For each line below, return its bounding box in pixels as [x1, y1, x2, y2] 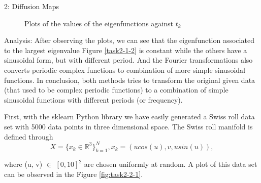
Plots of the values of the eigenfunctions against [24, 18, 173, 28]
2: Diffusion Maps [4, 1, 59, 11]
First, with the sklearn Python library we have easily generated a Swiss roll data [4, 111, 255, 122]
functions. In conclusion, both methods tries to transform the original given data [4, 74, 255, 85]
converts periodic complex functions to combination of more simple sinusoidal [4, 64, 245, 75]
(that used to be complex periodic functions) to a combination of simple [4, 84, 229, 95]
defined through [4, 131, 53, 142]
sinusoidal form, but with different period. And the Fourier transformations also [4, 55, 253, 65]
